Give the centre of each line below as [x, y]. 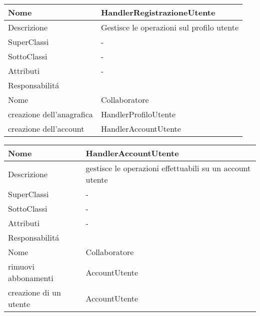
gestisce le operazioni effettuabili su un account [168, 168]
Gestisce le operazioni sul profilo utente [169, 27]
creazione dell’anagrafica [50, 114]
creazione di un [34, 292]
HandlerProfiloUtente [138, 114]
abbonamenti [31, 278]
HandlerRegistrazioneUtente [158, 12]
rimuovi [21, 266]
